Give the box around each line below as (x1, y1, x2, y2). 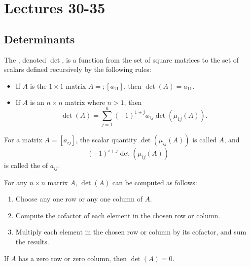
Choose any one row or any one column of (15, 194, 143, 204)
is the (30, 80, 47, 91)
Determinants (4, 31, 75, 46)
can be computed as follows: (112, 177, 197, 187)
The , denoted (4, 54, 46, 65)
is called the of (4, 160, 48, 170)
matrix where (65, 97, 105, 107)
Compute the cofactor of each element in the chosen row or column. (15, 210, 220, 220)
